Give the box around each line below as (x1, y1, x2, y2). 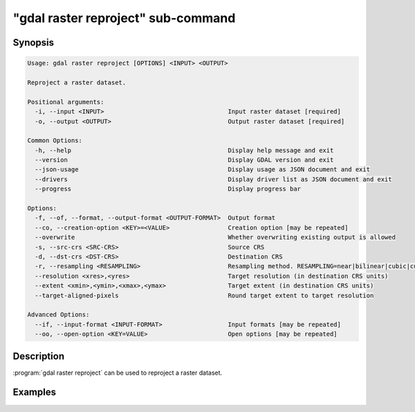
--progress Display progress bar (35, 185, 301, 193)
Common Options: (27, 137, 83, 144)
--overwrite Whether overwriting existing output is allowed (35, 234, 396, 241)
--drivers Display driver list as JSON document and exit (35, 175, 392, 183)
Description (12, 350, 65, 362)
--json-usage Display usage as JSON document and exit (35, 166, 370, 174)
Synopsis (12, 37, 55, 48)
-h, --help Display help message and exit (35, 146, 334, 154)
